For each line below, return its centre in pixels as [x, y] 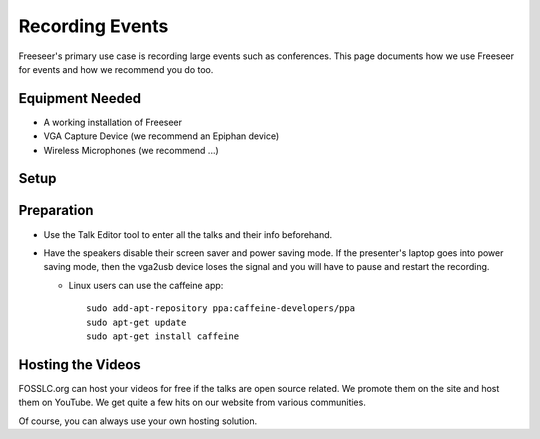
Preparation [56, 210]
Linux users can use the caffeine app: [146, 285]
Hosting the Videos [80, 364]
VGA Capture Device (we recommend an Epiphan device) [161, 136]
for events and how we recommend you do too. [116, 69]
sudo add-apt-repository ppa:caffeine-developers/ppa [220, 308]
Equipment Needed [80, 98]
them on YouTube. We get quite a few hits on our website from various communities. [192, 402]
